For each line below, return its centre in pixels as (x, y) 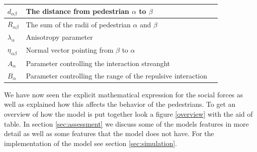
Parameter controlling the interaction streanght (98, 63)
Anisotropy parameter (59, 37)
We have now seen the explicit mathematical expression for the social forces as (124, 94)
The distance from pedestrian (78, 11)
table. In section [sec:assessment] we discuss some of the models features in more (127, 123)
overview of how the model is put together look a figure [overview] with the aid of (128, 114)
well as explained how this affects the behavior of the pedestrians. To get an (120, 104)
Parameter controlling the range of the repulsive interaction (117, 75)
